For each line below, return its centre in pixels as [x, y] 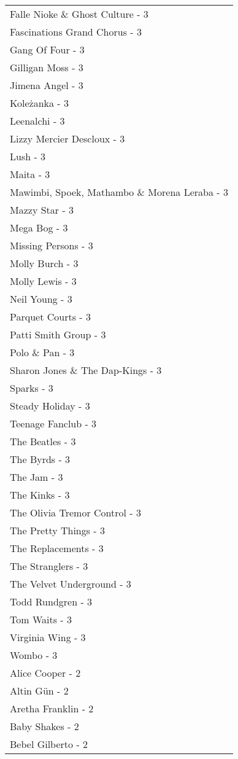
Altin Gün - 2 [39, 691]
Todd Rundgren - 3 [51, 601]
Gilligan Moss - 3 [47, 67]
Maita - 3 [30, 174]
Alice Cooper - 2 [45, 673]
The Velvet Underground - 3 [71, 584]
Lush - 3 [28, 156]
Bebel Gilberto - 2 [49, 744]
